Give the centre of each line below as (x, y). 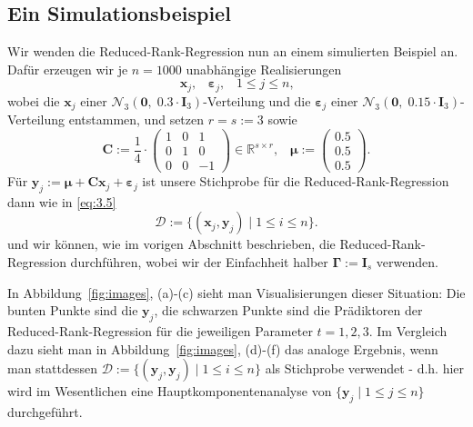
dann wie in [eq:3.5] (62, 201)
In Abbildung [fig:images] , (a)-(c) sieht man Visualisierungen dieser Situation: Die (236, 292)
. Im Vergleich (408, 331)
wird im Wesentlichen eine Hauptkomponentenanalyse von (170, 391)
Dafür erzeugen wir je (68, 69)
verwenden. (407, 262)
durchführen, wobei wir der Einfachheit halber (199, 262)
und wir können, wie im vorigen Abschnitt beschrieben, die (171, 244)
